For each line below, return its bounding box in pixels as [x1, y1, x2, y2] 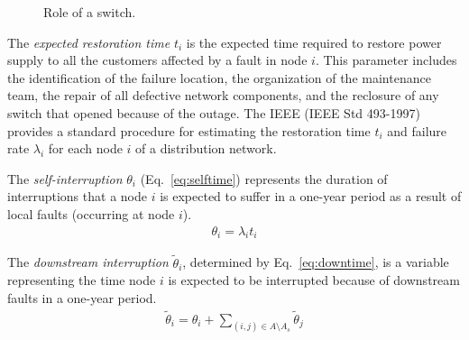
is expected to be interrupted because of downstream [168, 271, 460, 289]
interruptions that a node [7, 187, 147, 206]
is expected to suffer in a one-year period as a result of [160, 187, 462, 206]
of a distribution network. [135, 139, 277, 158]
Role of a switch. [43, 3, 136, 21]
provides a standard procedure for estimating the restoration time [7, 121, 371, 140]
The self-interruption [7, 169, 123, 188]
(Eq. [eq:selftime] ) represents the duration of [140, 169, 388, 188]
